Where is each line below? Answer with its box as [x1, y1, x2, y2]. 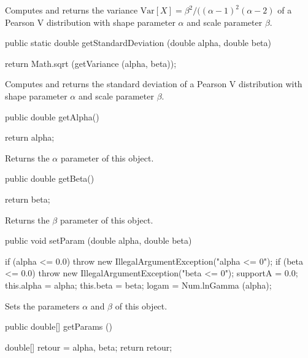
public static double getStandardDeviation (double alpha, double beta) [5, 36, 272, 49]
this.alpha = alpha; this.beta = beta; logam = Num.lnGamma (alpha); [5, 278, 272, 291]
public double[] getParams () [5, 320, 112, 333]
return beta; [5, 192, 50, 205]
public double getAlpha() [5, 110, 99, 123]
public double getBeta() [5, 172, 94, 185]
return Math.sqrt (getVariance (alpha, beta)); [5, 56, 177, 69]
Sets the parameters [5, 299, 80, 312]
